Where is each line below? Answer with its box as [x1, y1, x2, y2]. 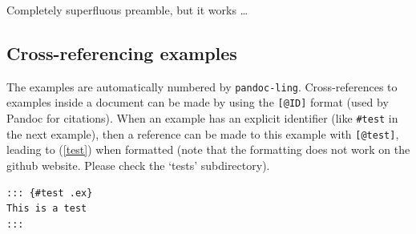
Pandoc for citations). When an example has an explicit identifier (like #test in [6, 110, 398, 127]
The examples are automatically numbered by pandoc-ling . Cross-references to [6, 78, 398, 95]
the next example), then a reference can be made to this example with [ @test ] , [6, 125, 399, 142]
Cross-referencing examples [6, 40, 237, 65]
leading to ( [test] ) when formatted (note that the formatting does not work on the [6, 141, 410, 158]
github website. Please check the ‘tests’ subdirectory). [6, 157, 270, 174]
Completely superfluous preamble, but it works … [6, 2, 248, 18]
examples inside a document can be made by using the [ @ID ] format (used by [6, 94, 389, 111]
